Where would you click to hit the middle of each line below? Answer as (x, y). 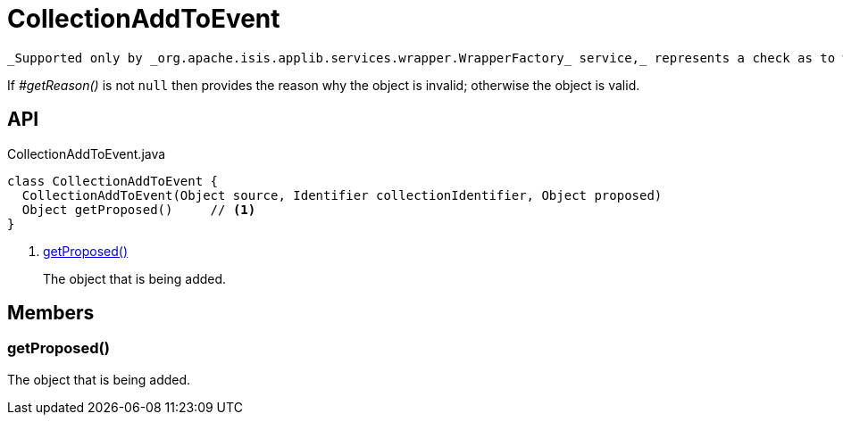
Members (51, 313)
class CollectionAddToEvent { (113, 181)
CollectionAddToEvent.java (87, 153)
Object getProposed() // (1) (139, 209)
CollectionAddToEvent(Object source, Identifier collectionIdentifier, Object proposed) (342, 195)
